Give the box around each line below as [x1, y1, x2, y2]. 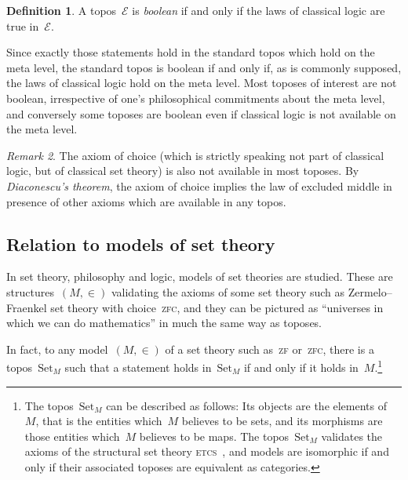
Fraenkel [6, 299, 47, 315]
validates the [321, 427, 383, 444]
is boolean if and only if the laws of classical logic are [132, 2, 385, 18]
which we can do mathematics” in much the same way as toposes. [6, 315, 322, 331]
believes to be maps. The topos [139, 427, 290, 444]
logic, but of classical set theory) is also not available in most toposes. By [6, 162, 359, 179]
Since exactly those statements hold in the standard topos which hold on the [6, 44, 375, 60]
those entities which [24, 427, 120, 444]
